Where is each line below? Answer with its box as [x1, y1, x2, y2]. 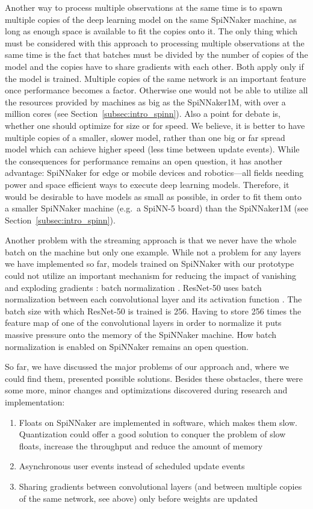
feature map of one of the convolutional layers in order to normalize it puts [5, 316, 282, 329]
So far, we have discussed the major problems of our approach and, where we [5, 360, 289, 373]
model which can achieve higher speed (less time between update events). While [5, 143, 300, 155]
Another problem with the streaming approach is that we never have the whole [5, 234, 297, 246]
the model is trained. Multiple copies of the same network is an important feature [5, 72, 306, 84]
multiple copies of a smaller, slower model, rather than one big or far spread [5, 131, 285, 143]
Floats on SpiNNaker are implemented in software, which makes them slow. [19, 416, 297, 428]
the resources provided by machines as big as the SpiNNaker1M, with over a [5, 95, 286, 108]
